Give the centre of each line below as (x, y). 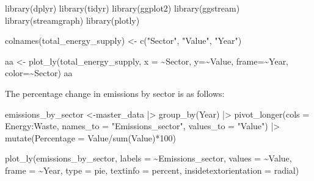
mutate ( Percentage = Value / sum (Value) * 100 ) (90, 137)
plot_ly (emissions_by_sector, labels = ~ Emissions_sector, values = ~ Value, (148, 158)
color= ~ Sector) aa (39, 73)
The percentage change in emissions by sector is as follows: (115, 93)
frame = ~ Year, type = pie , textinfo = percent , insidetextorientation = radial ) (152, 170)
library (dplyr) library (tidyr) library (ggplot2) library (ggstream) (122, 8)
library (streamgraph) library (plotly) (72, 20)
